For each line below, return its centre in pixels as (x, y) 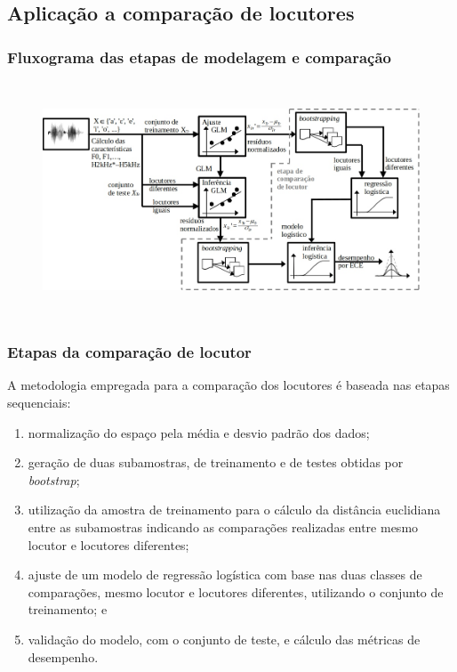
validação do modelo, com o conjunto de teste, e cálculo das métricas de (224, 639)
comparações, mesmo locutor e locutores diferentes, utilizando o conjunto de (236, 591)
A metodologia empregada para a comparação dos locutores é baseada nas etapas (228, 385)
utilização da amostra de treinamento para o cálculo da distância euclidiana (234, 510)
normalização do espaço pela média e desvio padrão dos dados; (199, 432)
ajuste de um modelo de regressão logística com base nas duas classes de (225, 575)
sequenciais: (39, 402)
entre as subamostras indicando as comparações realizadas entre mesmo (223, 526)
